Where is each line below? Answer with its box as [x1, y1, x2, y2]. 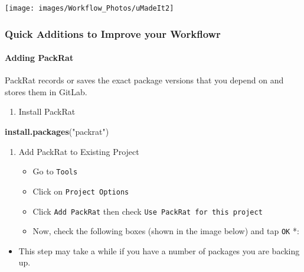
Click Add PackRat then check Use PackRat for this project [32, 205, 263, 217]
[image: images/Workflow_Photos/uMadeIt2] [5, 4, 174, 12]
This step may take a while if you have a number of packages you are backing [18, 244, 300, 257]
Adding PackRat [5, 51, 74, 64]
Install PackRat [18, 105, 76, 118]
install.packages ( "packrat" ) [5, 125, 109, 138]
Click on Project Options [32, 184, 129, 197]
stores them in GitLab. [5, 85, 87, 98]
